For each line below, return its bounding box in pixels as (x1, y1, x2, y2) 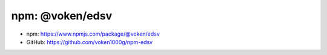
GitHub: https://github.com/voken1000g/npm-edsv (26, 38, 153, 45)
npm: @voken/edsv (11, 9, 112, 22)
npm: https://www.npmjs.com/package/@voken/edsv (26, 30, 160, 37)
